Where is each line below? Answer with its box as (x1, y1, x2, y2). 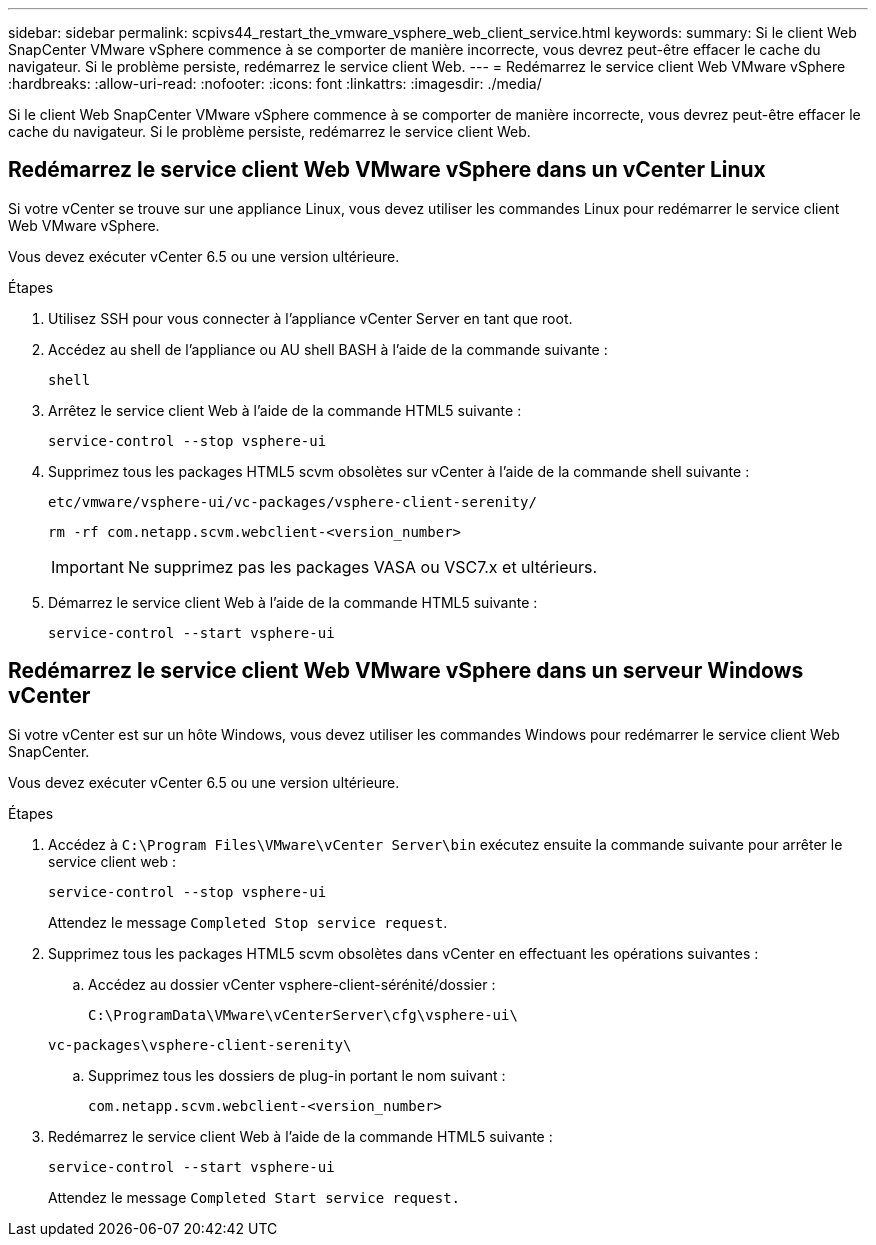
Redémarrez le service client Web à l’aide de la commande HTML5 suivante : (48, 1127, 553, 1145)
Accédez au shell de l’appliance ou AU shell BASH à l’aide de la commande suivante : (48, 340, 608, 358)
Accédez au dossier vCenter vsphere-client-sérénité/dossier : (88, 975, 496, 993)
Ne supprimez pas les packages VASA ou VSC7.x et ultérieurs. (127, 556, 598, 577)
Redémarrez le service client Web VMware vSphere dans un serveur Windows (8, 658, 804, 684)
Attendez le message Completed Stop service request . (48, 913, 448, 931)
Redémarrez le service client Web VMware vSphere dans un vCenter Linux (8, 157, 766, 183)
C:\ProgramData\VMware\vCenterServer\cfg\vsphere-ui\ (88, 1006, 518, 1023)
